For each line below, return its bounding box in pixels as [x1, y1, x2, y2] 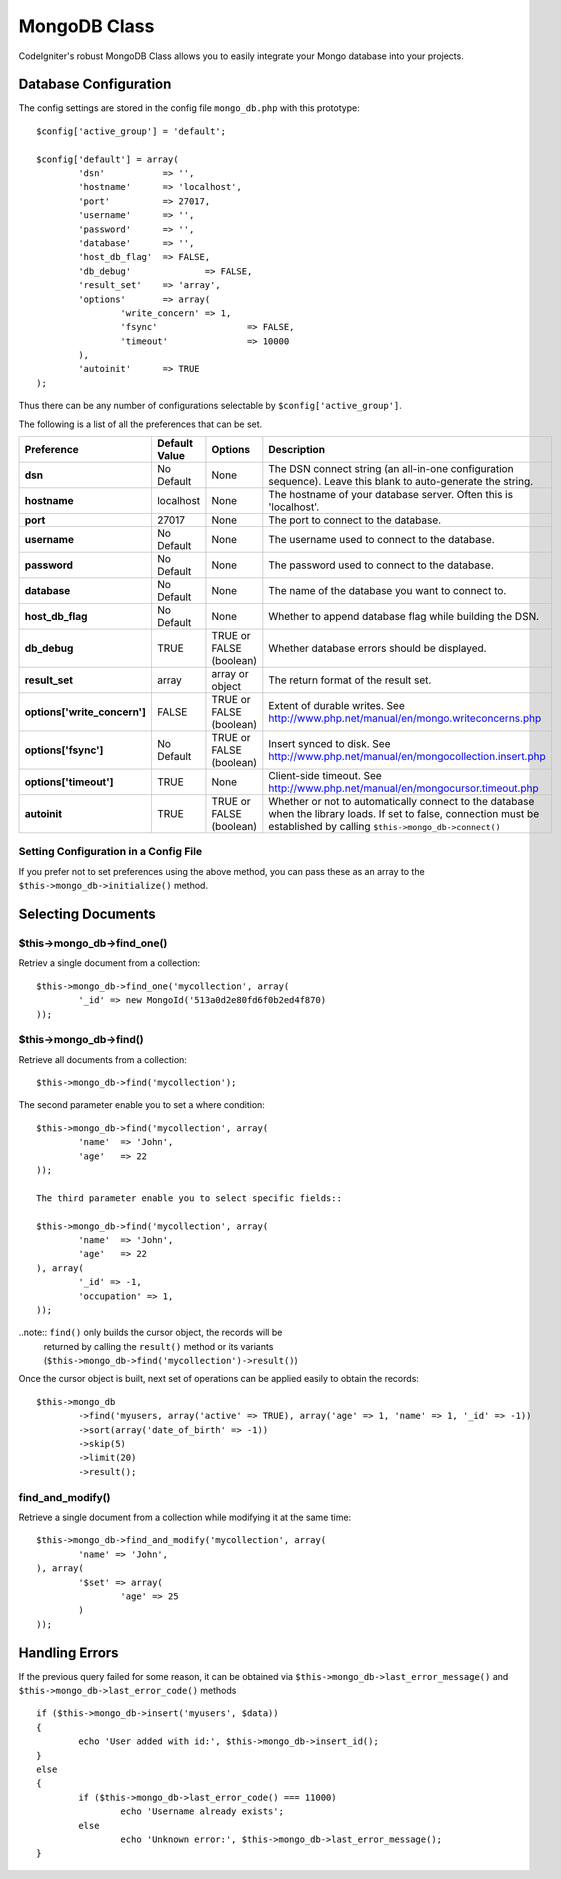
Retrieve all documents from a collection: [18, 1053, 187, 1065]
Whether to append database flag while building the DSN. [268, 610, 540, 624]
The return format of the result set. [268, 673, 432, 687]
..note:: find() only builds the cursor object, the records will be [18, 1326, 283, 1339]
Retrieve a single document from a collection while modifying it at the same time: [18, 1511, 352, 1523]
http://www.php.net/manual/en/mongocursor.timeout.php [268, 781, 539, 795]
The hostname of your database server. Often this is [268, 488, 514, 502]
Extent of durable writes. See [268, 699, 405, 713]
